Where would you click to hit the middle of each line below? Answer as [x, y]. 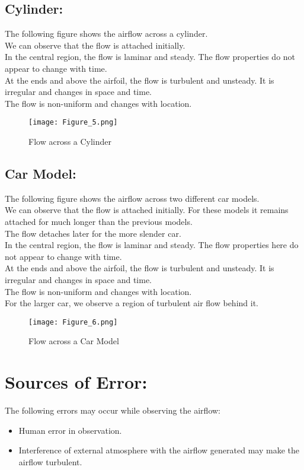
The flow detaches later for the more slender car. [93, 233]
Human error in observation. [70, 430]
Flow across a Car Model [74, 341]
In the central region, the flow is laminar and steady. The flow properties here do [152, 245]
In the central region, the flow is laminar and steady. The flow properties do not [150, 57]
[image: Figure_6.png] [73, 322]
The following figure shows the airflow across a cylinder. [106, 34]
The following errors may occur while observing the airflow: [113, 410]
